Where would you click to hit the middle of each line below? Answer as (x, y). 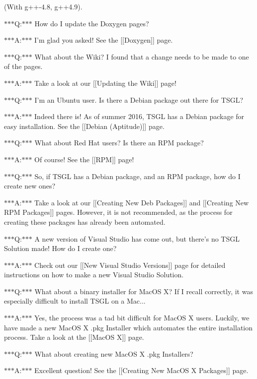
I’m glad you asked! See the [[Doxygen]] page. (104, 40)
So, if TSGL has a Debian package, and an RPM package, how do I (137, 176)
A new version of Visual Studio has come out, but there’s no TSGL (137, 238)
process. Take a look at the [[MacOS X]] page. (74, 337)
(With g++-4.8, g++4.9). (43, 6)
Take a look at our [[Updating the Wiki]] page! (105, 83)
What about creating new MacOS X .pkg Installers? (114, 353)
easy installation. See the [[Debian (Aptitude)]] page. (84, 126)
